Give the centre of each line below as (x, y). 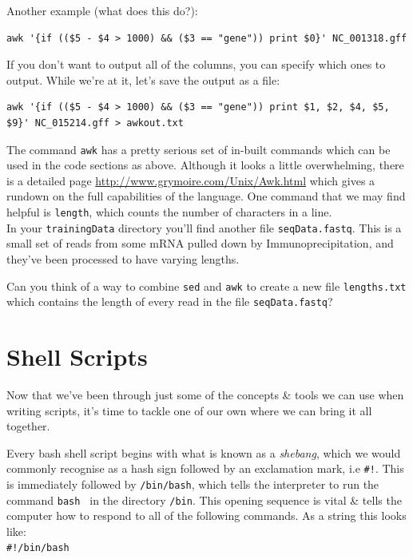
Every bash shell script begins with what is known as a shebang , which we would (204, 452)
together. (28, 426)
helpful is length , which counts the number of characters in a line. (169, 212)
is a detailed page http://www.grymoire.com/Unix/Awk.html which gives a (191, 180)
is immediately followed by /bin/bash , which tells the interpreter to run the (193, 484)
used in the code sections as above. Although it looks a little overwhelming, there (205, 165)
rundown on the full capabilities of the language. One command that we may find (206, 196)
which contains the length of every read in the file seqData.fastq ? (170, 301)
